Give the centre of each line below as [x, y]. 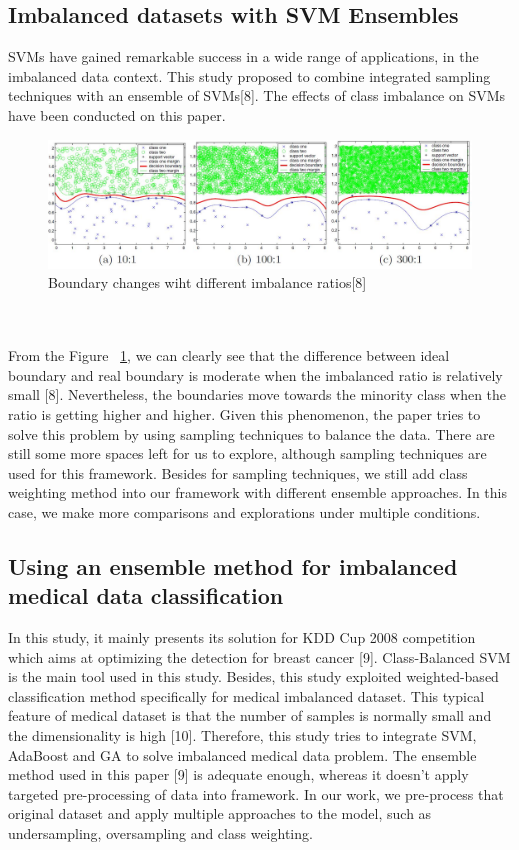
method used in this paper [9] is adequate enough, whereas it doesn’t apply [238, 774]
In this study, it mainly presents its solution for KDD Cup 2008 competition [242, 637]
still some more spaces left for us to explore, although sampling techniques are [247, 453]
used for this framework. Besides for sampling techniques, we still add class [238, 472]
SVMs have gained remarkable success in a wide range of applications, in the [243, 56]
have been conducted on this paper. [117, 114]
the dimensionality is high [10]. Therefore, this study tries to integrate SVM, [242, 735]
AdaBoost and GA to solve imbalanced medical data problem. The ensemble [242, 754]
